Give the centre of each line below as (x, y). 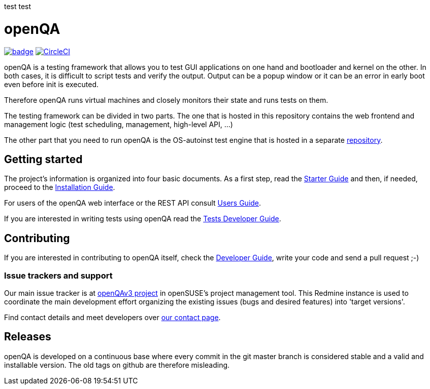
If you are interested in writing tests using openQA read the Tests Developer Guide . (143, 219)
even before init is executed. (52, 84)
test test (18, 6)
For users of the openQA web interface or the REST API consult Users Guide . (133, 203)
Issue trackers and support (58, 275)
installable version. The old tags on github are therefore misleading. (117, 365)
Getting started (43, 159)
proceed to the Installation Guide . (60, 187)
